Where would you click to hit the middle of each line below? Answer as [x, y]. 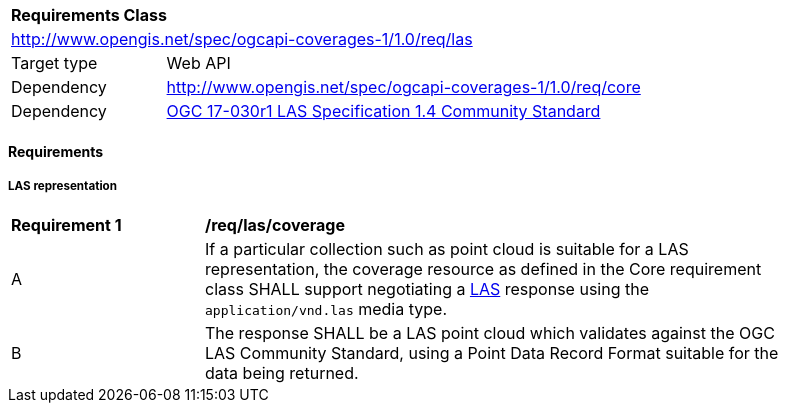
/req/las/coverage [275, 225]
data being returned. [282, 373]
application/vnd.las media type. [326, 309]
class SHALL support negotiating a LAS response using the [427, 289]
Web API [198, 63]
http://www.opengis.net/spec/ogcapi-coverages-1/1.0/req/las [242, 39]
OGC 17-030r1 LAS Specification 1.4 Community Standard [383, 111]
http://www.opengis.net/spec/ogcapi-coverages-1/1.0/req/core [403, 87]
